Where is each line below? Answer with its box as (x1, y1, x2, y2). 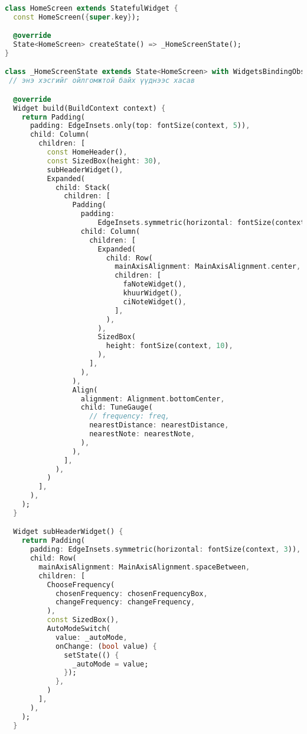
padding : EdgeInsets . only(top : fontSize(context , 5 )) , (30, 121, 250, 130)
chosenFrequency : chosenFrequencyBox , (55, 589, 208, 598)
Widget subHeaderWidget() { (13, 527, 123, 536)
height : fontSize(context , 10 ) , (106, 342, 233, 350)
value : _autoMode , (55, 633, 128, 642)
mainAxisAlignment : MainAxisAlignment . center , (115, 262, 301, 271)
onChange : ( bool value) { (55, 642, 157, 651)
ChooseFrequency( (47, 580, 115, 589)
